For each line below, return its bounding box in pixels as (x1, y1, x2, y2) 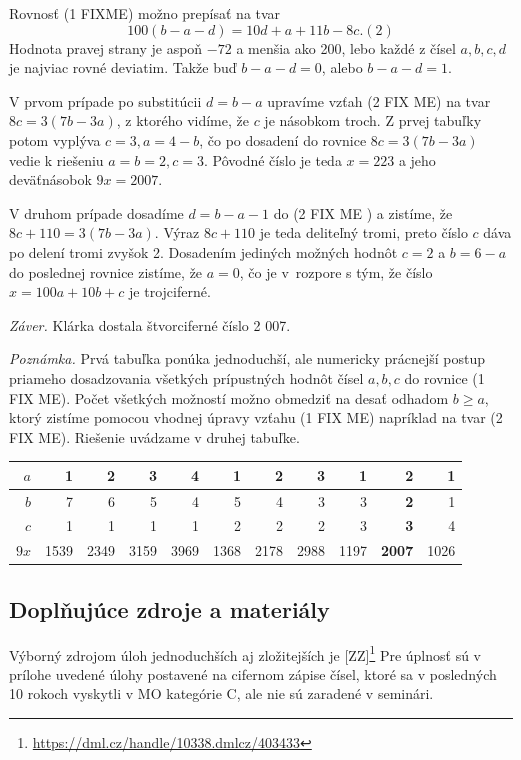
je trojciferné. (129, 281, 211, 302)
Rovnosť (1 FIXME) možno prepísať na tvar (9, 3, 281, 23)
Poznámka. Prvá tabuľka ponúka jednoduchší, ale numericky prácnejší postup (9, 348, 486, 369)
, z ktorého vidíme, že (116, 110, 249, 131)
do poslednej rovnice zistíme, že (9, 261, 203, 282)
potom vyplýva (9, 129, 101, 150)
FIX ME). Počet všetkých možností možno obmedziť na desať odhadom (9, 387, 449, 408)
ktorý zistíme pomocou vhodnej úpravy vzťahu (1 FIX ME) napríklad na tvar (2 (9, 407, 503, 428)
